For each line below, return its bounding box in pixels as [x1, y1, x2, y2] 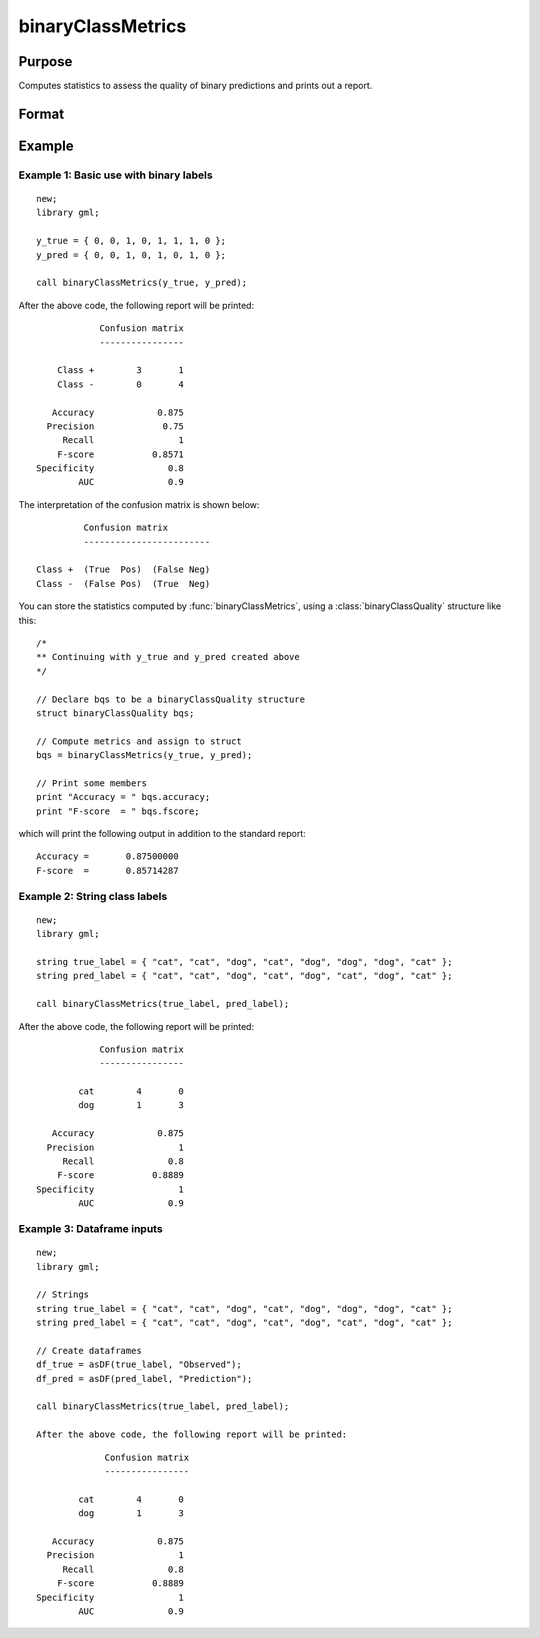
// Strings [36, 1289, 90, 1300]
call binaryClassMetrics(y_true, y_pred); [36, 277, 248, 289]
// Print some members [36, 777, 148, 789]
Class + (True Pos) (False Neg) [36, 564, 211, 575]
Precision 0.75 [46, 420, 185, 432]
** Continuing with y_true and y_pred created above [36, 651, 300, 663]
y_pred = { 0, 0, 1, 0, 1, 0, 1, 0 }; [36, 249, 227, 260]
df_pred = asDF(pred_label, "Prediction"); [36, 1373, 253, 1384]
